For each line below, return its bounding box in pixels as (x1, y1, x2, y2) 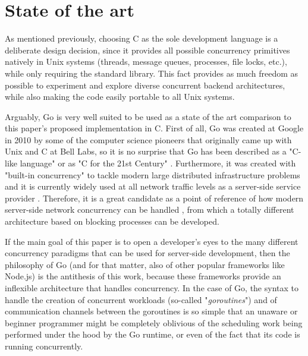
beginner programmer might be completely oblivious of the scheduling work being (5, 316, 303, 329)
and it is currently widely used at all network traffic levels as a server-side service (5, 180, 301, 193)
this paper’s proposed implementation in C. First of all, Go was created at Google (5, 122, 304, 134)
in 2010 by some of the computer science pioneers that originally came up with (5, 133, 292, 146)
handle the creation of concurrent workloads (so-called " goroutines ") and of (5, 293, 277, 305)
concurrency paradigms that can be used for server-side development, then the (5, 247, 290, 259)
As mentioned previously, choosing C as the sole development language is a (5, 32, 278, 45)
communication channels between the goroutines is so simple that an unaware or (5, 305, 298, 317)
